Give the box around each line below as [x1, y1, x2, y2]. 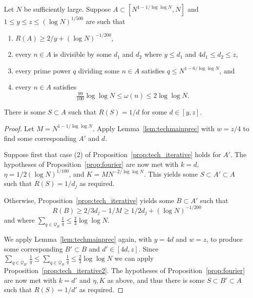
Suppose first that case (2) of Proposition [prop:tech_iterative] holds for [4, 149, 221, 160]
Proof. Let [4, 123, 34, 133]
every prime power [15, 65, 71, 75]
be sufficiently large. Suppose [23, 4, 111, 14]
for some [142, 107, 168, 117]
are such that [85, 16, 126, 26]
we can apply [114, 253, 154, 263]
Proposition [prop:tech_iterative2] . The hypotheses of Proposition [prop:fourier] [4, 265, 245, 275]
